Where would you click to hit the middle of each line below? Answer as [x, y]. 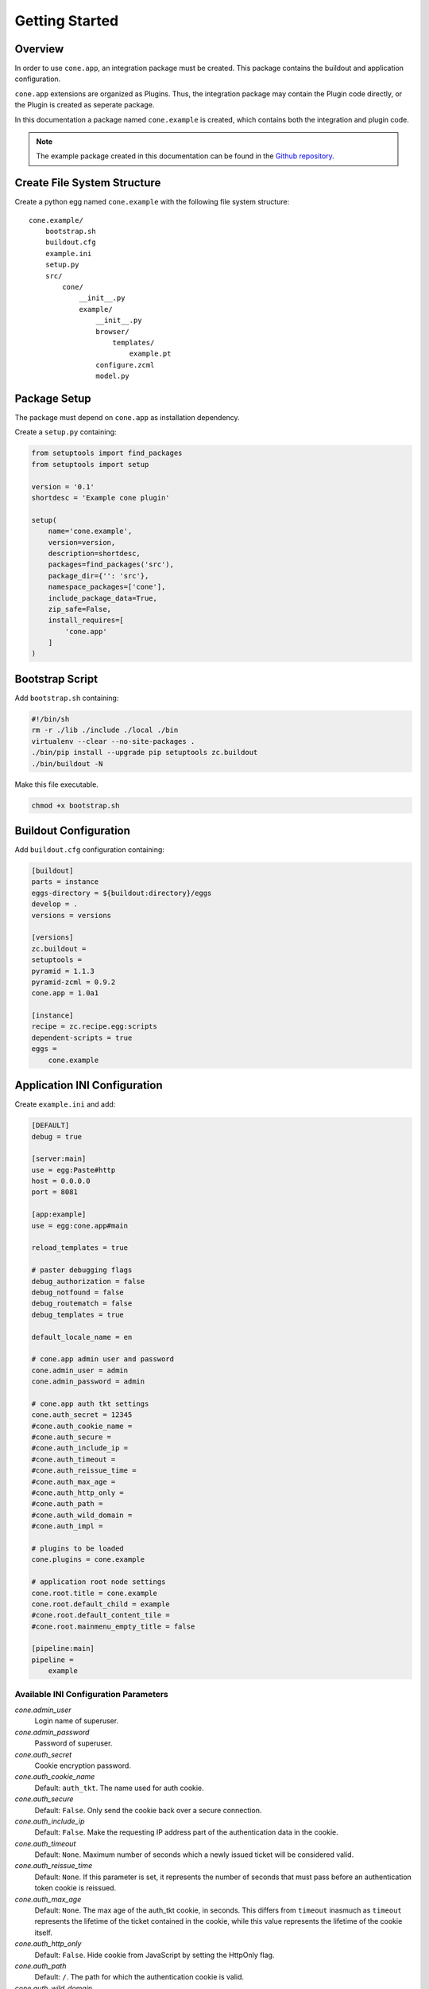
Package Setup [53, 398]
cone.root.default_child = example [100, 1604]
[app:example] [59, 1214]
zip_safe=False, [79, 609]
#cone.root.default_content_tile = [100, 1615]
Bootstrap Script [56, 679]
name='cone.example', [90, 531]
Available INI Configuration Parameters [91, 1694]
